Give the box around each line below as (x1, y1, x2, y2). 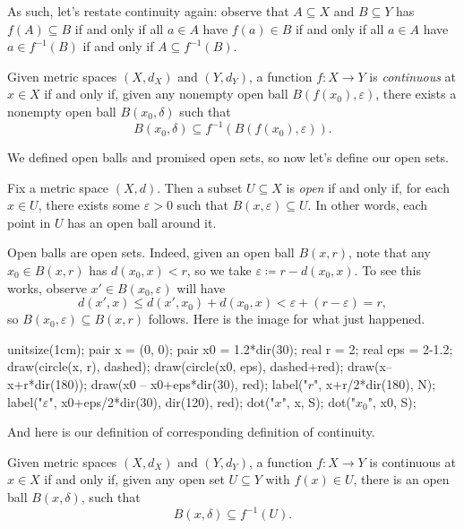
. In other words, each (307, 195, 428, 214)
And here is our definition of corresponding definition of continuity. (7, 422, 375, 441)
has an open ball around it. (67, 212, 217, 231)
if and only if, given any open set (44, 470, 225, 489)
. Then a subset (157, 178, 243, 196)
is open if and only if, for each (286, 178, 450, 196)
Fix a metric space (7, 178, 109, 196)
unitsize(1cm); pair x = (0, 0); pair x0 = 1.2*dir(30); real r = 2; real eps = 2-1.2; (7, 339, 453, 358)
